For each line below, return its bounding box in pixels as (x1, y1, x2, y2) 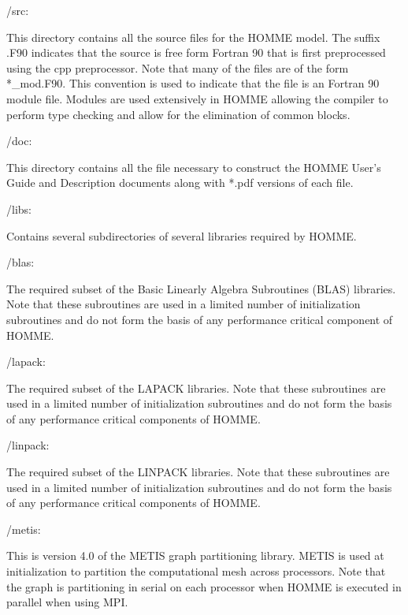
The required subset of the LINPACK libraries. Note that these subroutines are (6, 464, 390, 480)
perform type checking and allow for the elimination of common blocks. (6, 106, 351, 122)
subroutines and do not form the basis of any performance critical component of (6, 311, 393, 327)
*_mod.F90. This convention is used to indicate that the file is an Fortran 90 (6, 75, 380, 91)
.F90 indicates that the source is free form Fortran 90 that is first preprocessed (6, 44, 386, 61)
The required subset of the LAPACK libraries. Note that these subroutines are (6, 379, 386, 396)
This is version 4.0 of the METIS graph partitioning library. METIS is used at (6, 547, 384, 564)
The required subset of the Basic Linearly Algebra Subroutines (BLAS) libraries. (6, 280, 396, 296)
